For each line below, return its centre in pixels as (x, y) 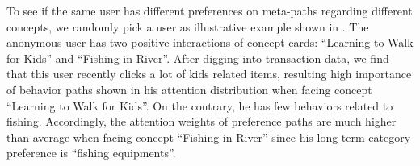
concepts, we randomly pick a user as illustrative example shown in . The (188, 26)
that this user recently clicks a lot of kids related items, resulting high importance (209, 74)
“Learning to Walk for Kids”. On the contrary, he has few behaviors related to (200, 105)
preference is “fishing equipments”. (91, 153)
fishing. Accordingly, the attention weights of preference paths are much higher (202, 121)
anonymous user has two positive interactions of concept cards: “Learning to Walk (210, 42)
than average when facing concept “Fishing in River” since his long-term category (209, 137)
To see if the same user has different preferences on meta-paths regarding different (210, 10)
